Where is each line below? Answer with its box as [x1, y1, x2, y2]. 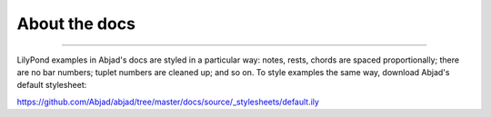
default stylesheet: [16, 80, 87, 91]
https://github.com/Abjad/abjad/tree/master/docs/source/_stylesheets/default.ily [16, 96, 320, 107]
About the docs [16, 14, 136, 34]
